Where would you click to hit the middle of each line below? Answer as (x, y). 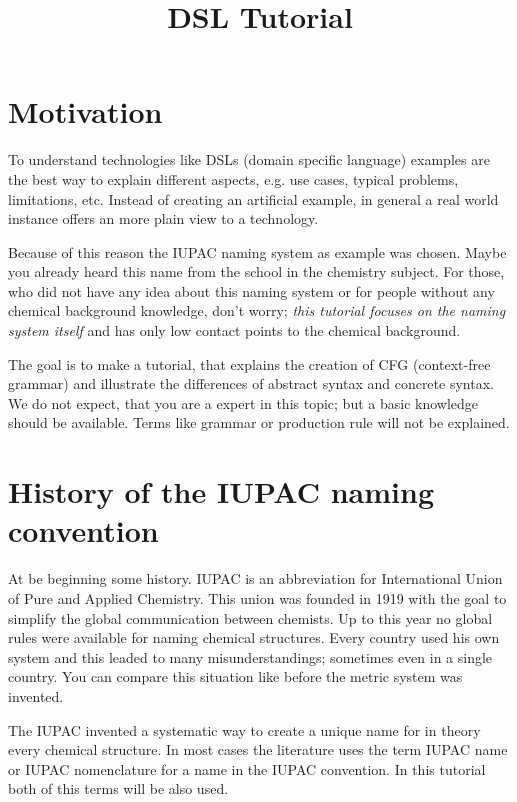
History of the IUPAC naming (221, 491)
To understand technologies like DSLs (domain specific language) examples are (249, 159)
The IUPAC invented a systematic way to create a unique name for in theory (244, 729)
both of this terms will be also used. (118, 788)
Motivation (85, 111)
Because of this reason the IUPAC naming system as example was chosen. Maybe (257, 251)
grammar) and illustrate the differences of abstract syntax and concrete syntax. (251, 383)
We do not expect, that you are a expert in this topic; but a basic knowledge (243, 402)
